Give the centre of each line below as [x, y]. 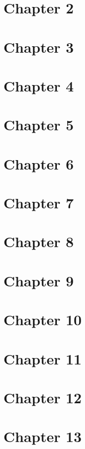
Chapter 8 [39, 241]
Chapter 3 [39, 46]
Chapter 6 [39, 163]
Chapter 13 [43, 436]
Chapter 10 [43, 319]
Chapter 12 [43, 397]
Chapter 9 [39, 280]
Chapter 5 [39, 125]
